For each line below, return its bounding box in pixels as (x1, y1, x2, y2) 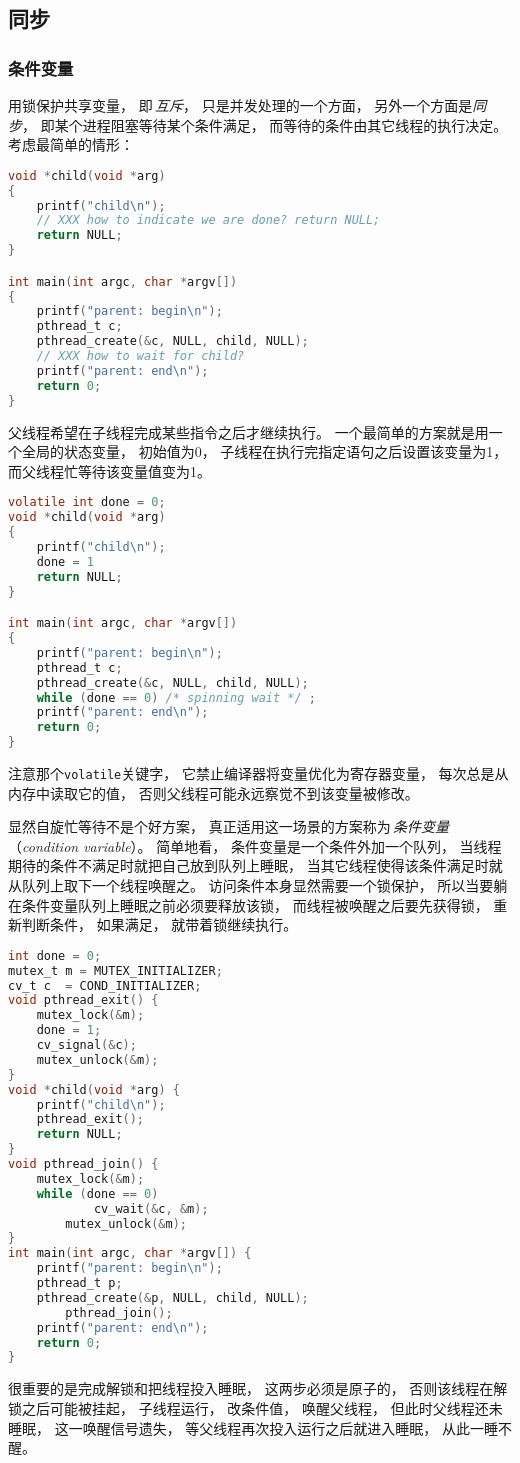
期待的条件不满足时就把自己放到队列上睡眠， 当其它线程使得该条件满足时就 (8, 855, 503, 876)
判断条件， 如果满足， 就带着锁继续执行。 (21, 914, 298, 935)
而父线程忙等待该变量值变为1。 (8, 460, 211, 481)
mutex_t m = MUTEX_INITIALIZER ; (8, 963, 223, 978)
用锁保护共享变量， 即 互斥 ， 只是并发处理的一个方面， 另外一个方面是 (8, 95, 473, 115)
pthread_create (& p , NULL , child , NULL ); (36, 1290, 309, 1305)
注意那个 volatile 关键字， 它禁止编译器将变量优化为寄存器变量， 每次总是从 (8, 763, 509, 783)
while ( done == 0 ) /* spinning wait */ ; (36, 690, 316, 705)
